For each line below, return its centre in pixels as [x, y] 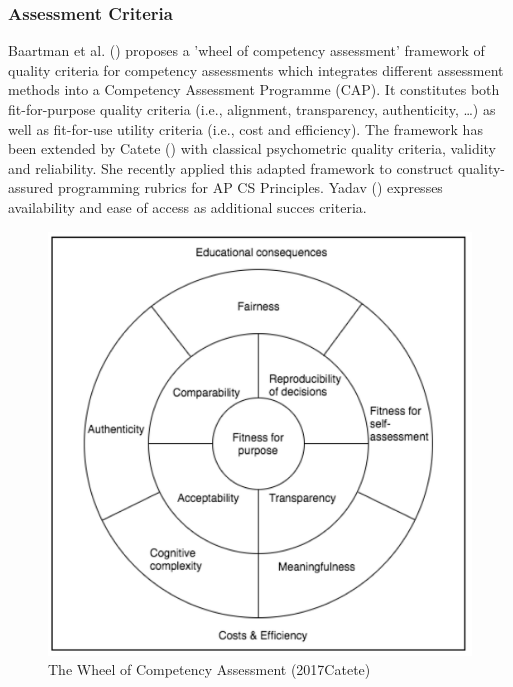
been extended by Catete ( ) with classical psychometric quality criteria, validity [252, 148]
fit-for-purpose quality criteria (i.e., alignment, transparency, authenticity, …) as [252, 109]
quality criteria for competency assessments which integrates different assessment [256, 69]
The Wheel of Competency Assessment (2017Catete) [209, 669]
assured [31, 187]
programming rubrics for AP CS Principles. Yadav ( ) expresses [250, 187]
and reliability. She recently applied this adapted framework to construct [231, 167]
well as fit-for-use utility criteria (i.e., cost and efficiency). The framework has [245, 128]
